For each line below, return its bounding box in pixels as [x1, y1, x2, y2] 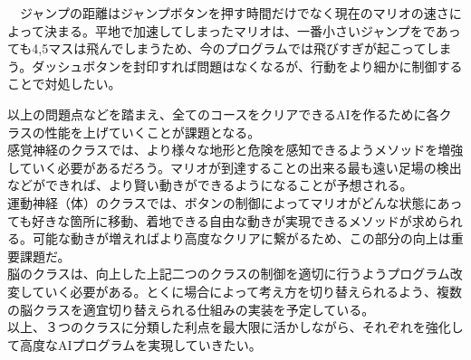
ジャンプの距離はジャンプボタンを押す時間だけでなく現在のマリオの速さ [19, 4, 449, 22]
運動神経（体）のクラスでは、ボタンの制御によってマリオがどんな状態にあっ [7, 193, 463, 212]
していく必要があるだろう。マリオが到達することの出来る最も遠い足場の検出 [7, 157, 462, 176]
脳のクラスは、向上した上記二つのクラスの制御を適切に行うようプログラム [7, 264, 450, 283]
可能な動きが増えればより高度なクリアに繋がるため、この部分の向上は [32, 229, 451, 248]
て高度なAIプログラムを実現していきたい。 [7, 335, 262, 354]
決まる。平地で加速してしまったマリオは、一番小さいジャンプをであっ [43, 21, 461, 40]
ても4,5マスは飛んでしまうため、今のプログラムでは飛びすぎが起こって [7, 39, 427, 58]
